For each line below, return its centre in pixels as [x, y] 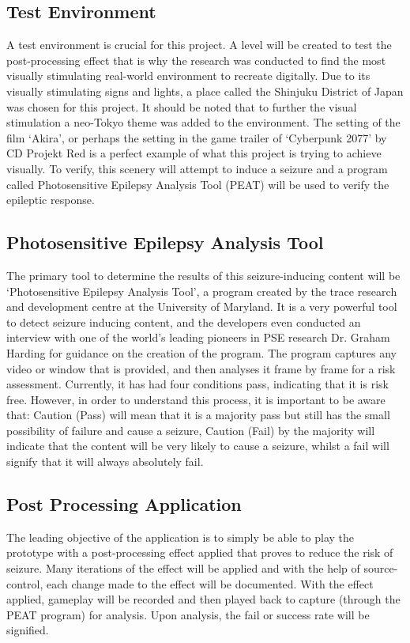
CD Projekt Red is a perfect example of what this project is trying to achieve [194, 153]
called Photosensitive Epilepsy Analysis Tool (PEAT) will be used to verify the [198, 184]
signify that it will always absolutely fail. [105, 461]
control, [25, 583]
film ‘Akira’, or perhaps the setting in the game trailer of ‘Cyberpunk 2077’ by [197, 137]
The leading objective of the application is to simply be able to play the [180, 537]
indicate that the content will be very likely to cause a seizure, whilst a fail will [198, 446]
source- [381, 568]
